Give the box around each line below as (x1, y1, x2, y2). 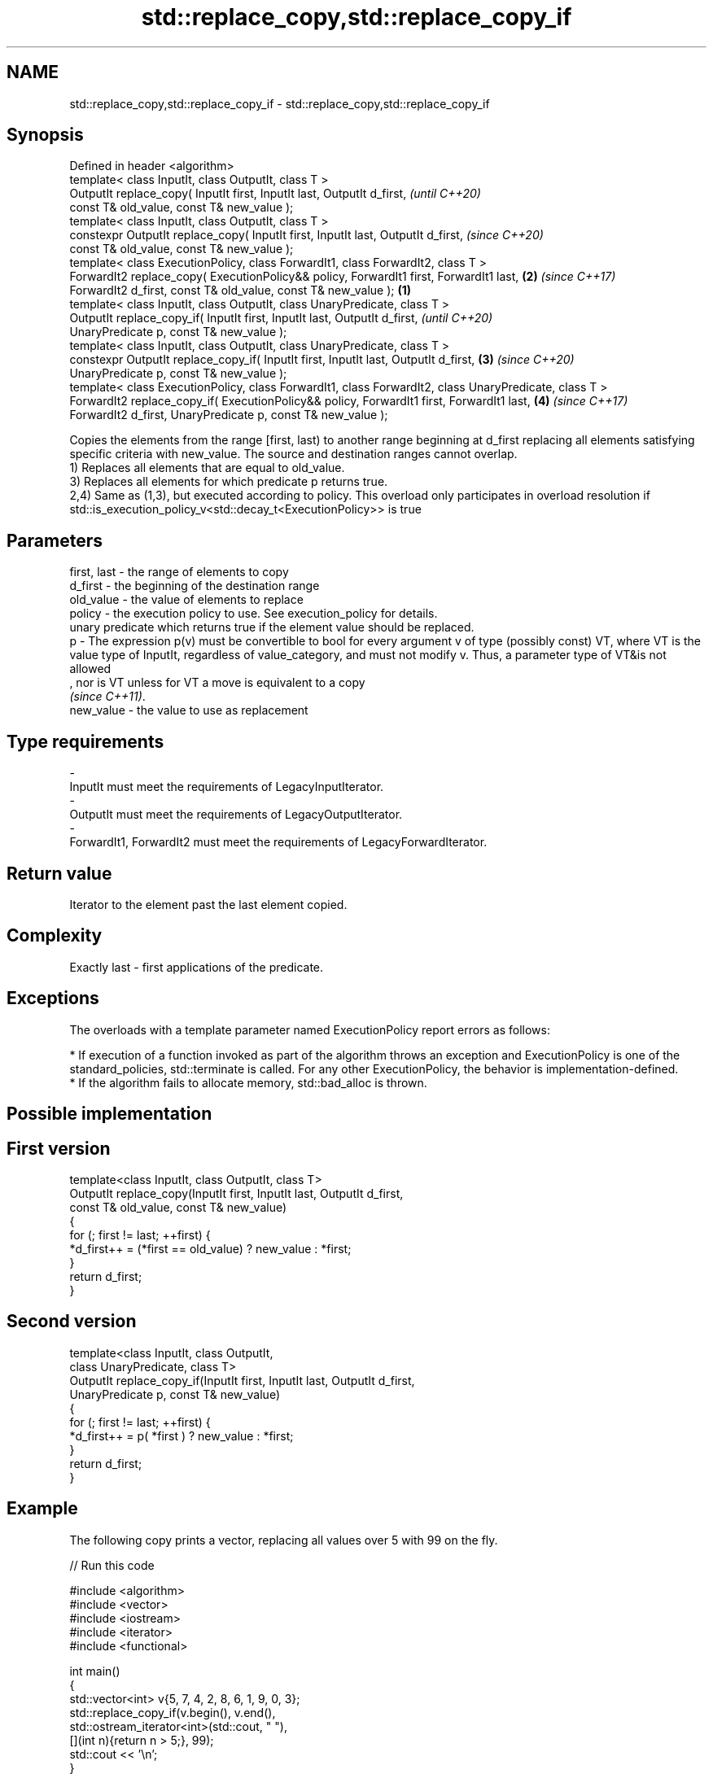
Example (7, 1498, 78, 1519)
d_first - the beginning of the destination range (69, 579, 320, 593)
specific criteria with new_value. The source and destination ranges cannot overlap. (69, 447, 518, 461)
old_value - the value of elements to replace (69, 592, 304, 607)
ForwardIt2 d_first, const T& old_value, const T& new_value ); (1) (69, 283, 412, 298)
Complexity (7, 925, 103, 946)
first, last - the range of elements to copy (69, 565, 289, 579)
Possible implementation (7, 1103, 212, 1125)
